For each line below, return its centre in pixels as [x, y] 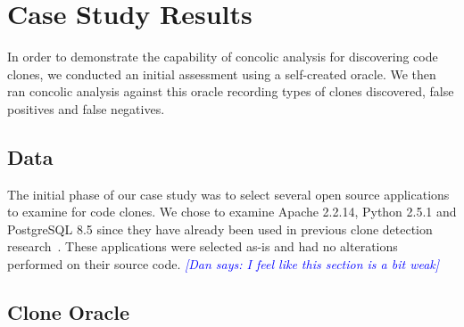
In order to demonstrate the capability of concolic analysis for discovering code [223, 57]
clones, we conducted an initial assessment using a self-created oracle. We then [222, 74]
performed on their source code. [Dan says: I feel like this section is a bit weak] [224, 264]
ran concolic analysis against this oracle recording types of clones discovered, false [231, 91]
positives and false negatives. [86, 108]
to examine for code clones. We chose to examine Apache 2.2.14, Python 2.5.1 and [232, 212]
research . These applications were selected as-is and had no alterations [203, 246]
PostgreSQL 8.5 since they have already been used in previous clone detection [220, 229]
